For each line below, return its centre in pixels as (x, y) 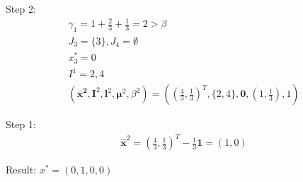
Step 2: (21, 8)
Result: (21, 170)
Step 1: (21, 124)
